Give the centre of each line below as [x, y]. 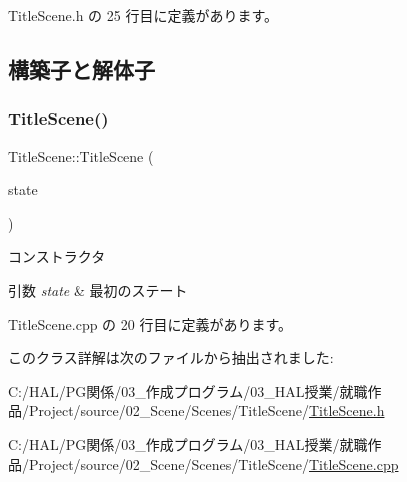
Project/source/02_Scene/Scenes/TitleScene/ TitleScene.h [206, 410]
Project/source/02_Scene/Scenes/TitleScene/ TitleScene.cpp [213, 463]
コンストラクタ [57, 256]
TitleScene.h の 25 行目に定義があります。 [143, 15]
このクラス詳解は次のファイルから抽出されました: [171, 357]
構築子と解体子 [81, 68]
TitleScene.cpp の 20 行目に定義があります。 [150, 323]
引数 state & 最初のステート [98, 289]
